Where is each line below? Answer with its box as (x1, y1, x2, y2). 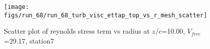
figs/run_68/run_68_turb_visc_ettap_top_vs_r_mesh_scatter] (4, 11, 208, 19)
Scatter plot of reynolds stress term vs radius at (4, 26, 150, 36)
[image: (4, 3, 29, 10)
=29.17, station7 (4, 35, 54, 46)
